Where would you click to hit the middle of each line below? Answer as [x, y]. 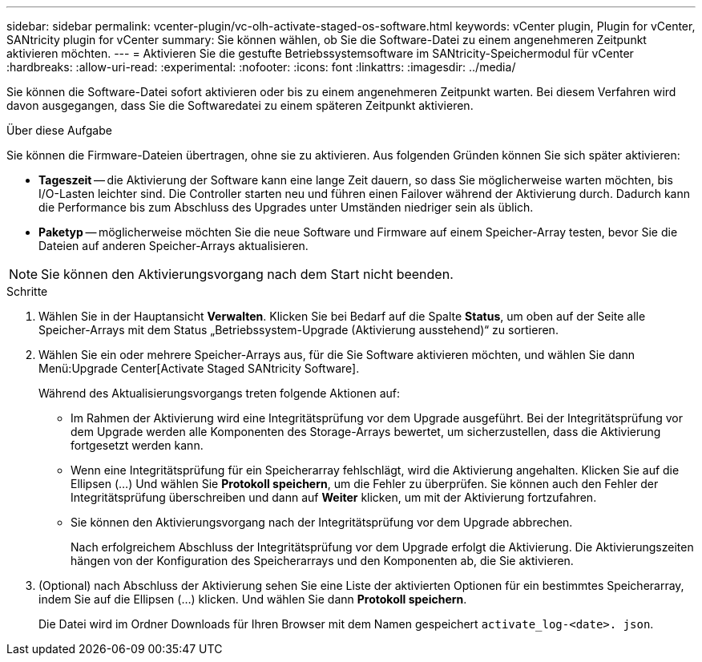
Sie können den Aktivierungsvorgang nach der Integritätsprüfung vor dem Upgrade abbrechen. [322, 522]
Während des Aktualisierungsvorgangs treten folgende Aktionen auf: [220, 393]
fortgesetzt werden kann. [137, 445]
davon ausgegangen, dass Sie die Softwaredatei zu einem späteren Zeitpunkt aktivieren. [240, 105]
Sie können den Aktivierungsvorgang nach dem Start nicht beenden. [247, 274]
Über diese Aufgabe [59, 130]
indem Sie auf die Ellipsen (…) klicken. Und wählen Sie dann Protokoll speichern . [253, 599]
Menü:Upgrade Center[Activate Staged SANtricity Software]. [199, 368]
